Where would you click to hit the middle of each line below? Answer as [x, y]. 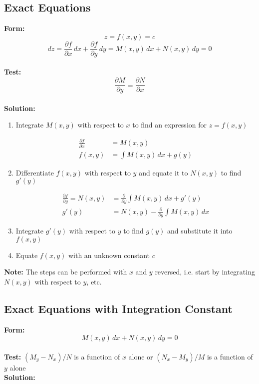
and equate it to [163, 172]
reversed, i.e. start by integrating [205, 272]
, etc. [94, 281]
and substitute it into [200, 231]
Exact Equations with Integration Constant [118, 308]
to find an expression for [169, 125]
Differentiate [35, 172]
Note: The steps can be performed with [66, 272]
